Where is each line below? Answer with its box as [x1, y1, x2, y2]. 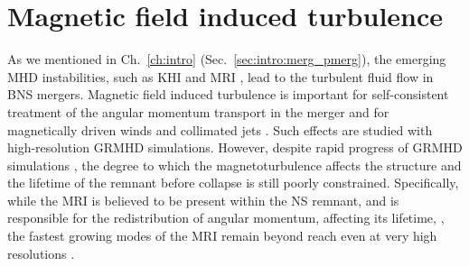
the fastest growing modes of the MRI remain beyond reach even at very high [7, 226, 437, 245]
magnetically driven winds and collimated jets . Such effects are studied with [7, 120, 433, 139]
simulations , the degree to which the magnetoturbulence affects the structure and [7, 155, 462, 174]
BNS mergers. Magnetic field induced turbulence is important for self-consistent [7, 85, 449, 104]
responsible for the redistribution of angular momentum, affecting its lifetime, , [7, 208, 445, 227]
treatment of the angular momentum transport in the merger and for [7, 102, 389, 121]
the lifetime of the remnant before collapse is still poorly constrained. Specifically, [7, 173, 459, 192]
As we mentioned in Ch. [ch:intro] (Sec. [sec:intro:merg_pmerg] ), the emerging [7, 50, 446, 69]
